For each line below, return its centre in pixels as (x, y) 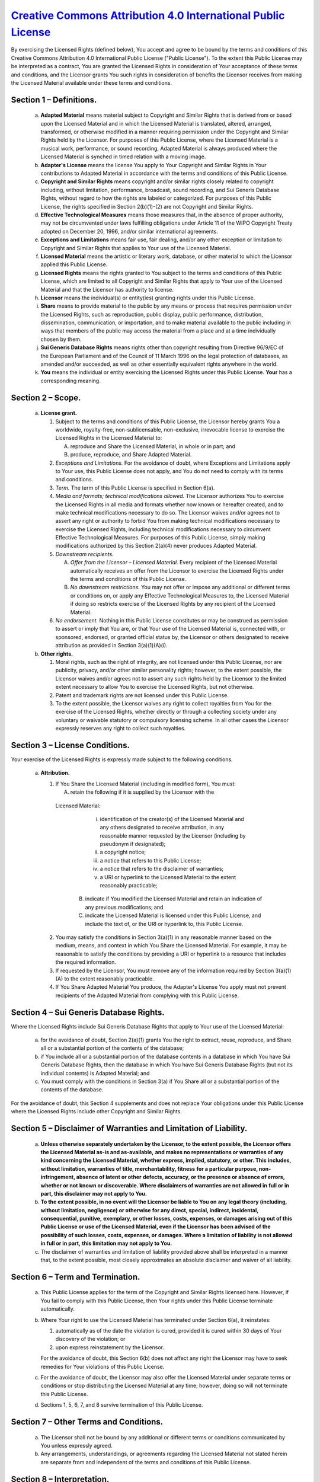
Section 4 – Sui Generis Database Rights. (88, 1012)
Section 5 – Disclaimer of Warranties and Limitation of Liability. (129, 1128)
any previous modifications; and (124, 907)
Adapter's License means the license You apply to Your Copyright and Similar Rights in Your (153, 165)
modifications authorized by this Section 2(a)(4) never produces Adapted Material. (156, 546)
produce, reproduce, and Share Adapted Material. (131, 455)
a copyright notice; (123, 852)
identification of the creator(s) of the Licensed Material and (172, 819)
